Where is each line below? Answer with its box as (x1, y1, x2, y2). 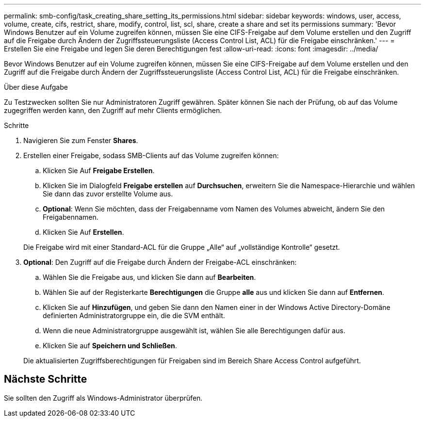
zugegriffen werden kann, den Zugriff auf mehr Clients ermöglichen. (4, 106, 222, 114)
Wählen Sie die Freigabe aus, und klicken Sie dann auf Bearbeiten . (43, 273, 256, 281)
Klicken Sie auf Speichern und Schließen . (43, 341, 177, 350)
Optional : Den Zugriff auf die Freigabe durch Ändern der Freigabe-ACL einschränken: (23, 258, 297, 266)
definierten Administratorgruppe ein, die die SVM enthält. (43, 311, 225, 320)
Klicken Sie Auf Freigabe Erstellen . (43, 166, 155, 175)
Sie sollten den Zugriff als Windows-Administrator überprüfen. (4, 393, 203, 402)
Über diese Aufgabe (4, 83, 68, 91)
